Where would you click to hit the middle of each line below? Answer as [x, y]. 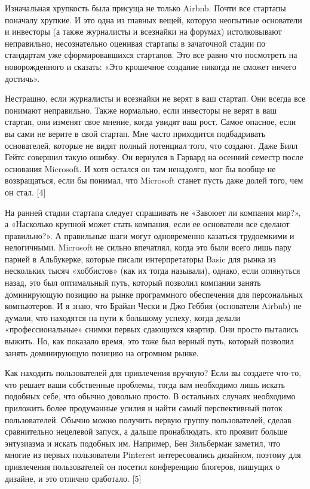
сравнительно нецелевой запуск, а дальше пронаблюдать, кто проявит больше [146, 431]
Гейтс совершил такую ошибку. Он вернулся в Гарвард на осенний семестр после [154, 157]
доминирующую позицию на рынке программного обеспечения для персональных [154, 294]
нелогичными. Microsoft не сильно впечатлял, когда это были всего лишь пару [148, 247]
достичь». [22, 78]
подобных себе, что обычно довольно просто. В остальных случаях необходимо [150, 396]
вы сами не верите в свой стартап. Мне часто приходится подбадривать [135, 133]
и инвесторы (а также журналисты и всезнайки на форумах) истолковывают [143, 31]
